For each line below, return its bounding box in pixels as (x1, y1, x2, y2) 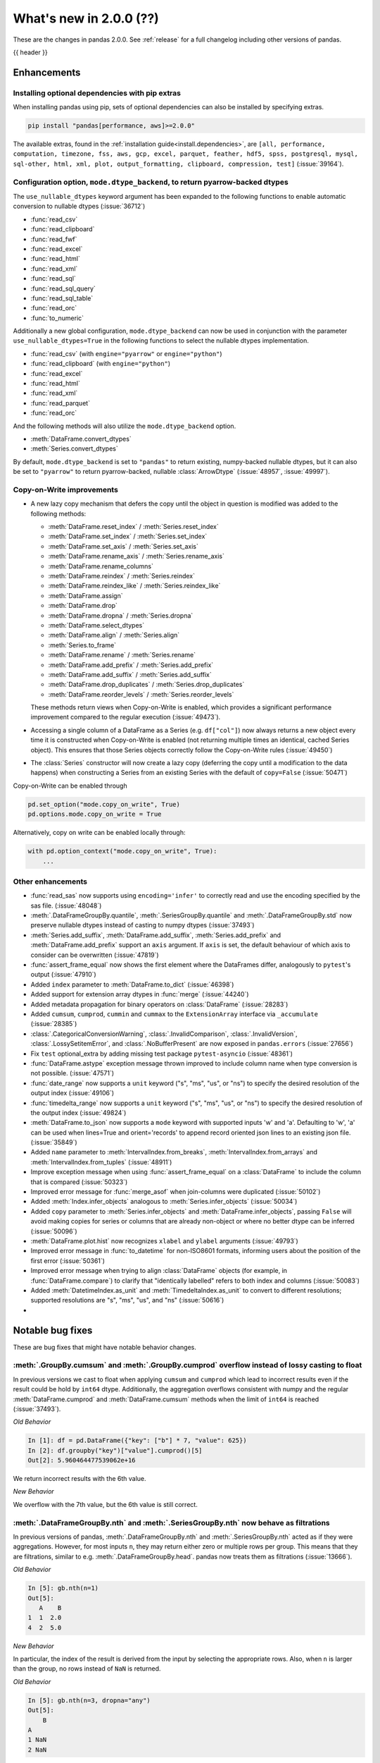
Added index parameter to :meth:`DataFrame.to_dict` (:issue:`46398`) (30, 980, 234, 989)
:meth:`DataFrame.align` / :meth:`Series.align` (48, 631, 180, 640)
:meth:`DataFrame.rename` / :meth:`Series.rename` (48, 651, 196, 659)
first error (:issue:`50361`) (30, 1256, 106, 1265)
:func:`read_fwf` (30, 235, 77, 243)
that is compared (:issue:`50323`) (30, 1178, 128, 1186)
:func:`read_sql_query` (30, 284, 96, 293)
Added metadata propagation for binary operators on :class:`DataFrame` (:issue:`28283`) (30, 1000, 289, 1008)
